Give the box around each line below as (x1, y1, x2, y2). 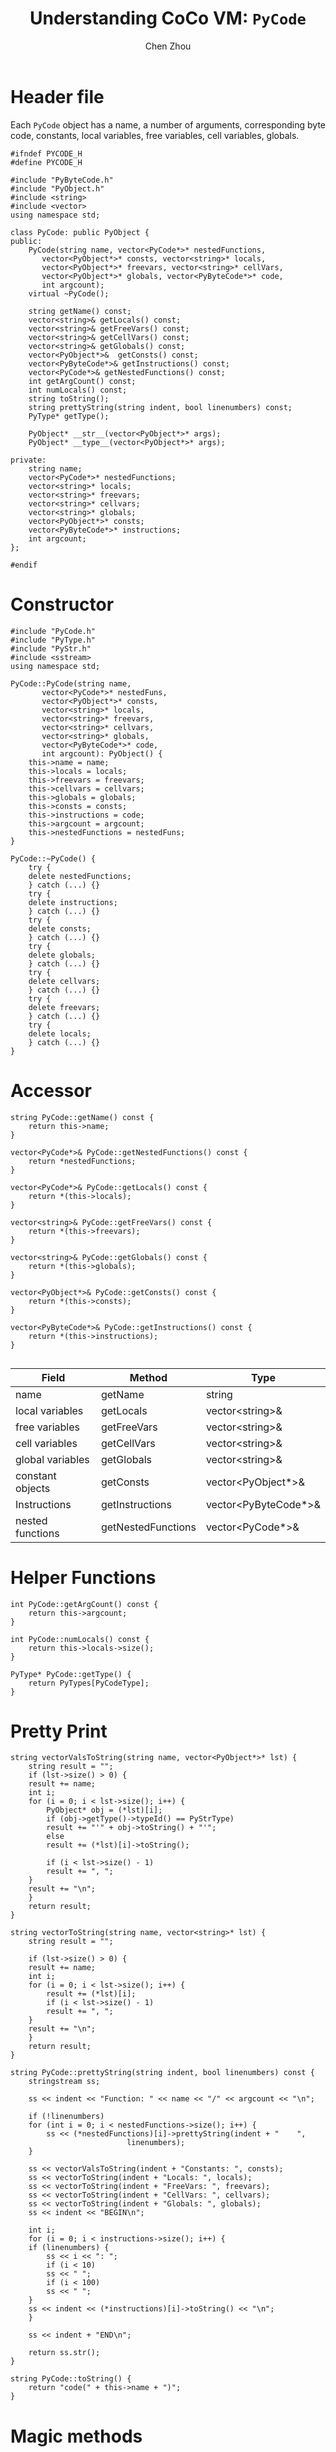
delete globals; (28, 950, 97, 960)
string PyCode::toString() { (10, 2374, 132, 2384)
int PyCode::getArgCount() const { (10, 1599, 159, 1609)
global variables (15, 1452, 90, 1466)
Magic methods (10, 2425, 143, 2447)
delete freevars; (28, 1002, 101, 1012)
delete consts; (28, 923, 92, 934)
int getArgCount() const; (28, 376, 137, 386)
